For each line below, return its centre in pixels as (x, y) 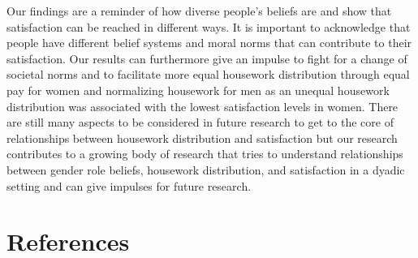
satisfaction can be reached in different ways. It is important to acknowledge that (209, 26)
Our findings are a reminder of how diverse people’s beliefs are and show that (199, 11)
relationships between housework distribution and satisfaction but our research (202, 138)
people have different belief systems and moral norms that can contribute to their (209, 43)
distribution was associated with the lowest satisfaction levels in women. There (203, 106)
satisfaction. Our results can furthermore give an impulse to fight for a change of (207, 58)
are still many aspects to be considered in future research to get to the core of (200, 122)
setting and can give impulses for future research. (129, 185)
